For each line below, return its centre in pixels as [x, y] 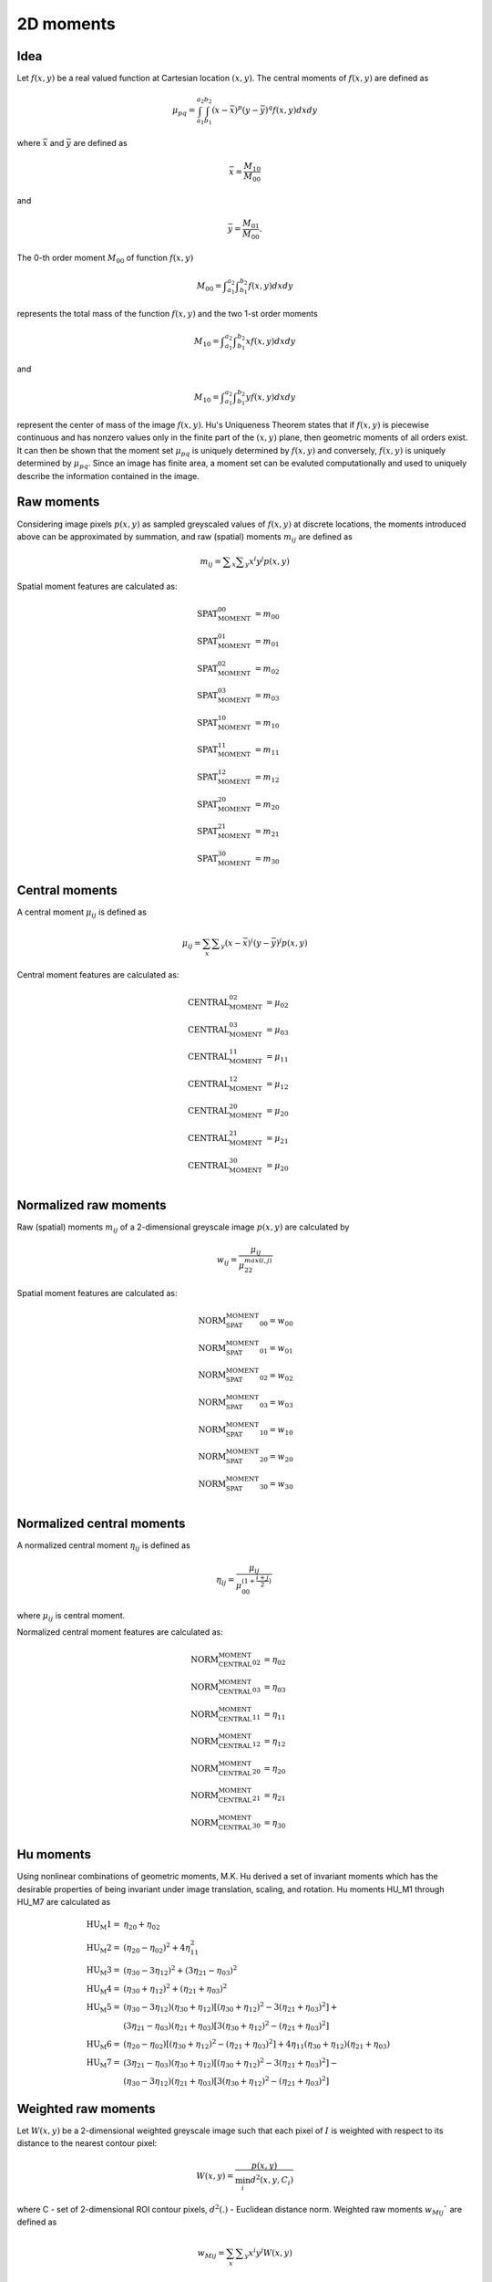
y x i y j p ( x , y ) [267, 562]
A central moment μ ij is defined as [82, 913]
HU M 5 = [103, 2008]
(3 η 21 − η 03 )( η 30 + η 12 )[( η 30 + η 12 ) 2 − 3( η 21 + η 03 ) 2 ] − [231, 2062]
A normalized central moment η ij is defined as [103, 1546]
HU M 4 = [103, 1990]
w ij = [227, 1261]
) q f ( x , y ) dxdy [291, 110]
